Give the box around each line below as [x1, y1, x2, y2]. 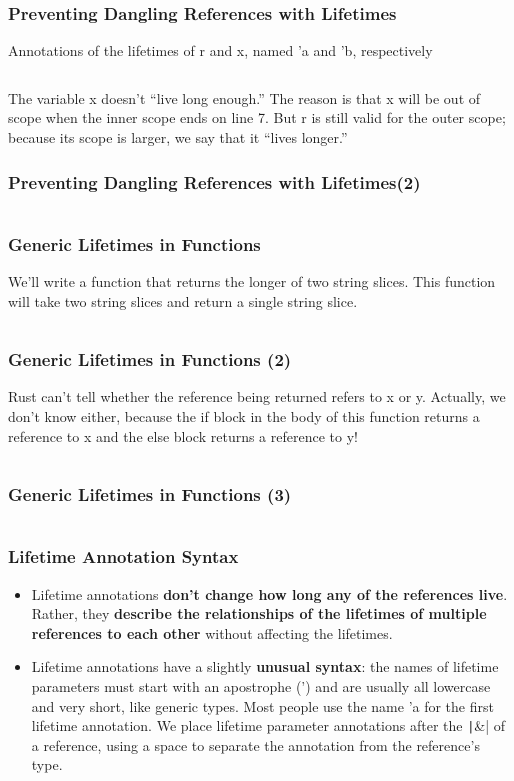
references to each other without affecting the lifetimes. [31, 622, 393, 643]
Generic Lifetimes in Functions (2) [8, 347, 292, 372]
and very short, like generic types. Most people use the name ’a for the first [31, 695, 494, 716]
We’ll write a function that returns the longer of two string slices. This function [8, 271, 496, 292]
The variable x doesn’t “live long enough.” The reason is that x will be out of [8, 87, 481, 108]
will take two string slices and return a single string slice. [8, 290, 358, 311]
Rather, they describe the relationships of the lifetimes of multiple [31, 603, 487, 624]
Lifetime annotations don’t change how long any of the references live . [31, 583, 508, 604]
